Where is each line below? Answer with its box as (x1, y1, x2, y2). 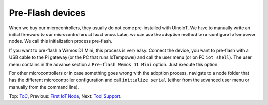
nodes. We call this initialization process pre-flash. (9, 38, 113, 44)
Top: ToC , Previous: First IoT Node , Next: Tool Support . (9, 93, 122, 99)
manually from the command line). (9, 84, 79, 90)
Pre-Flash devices (9, 7, 86, 18)
